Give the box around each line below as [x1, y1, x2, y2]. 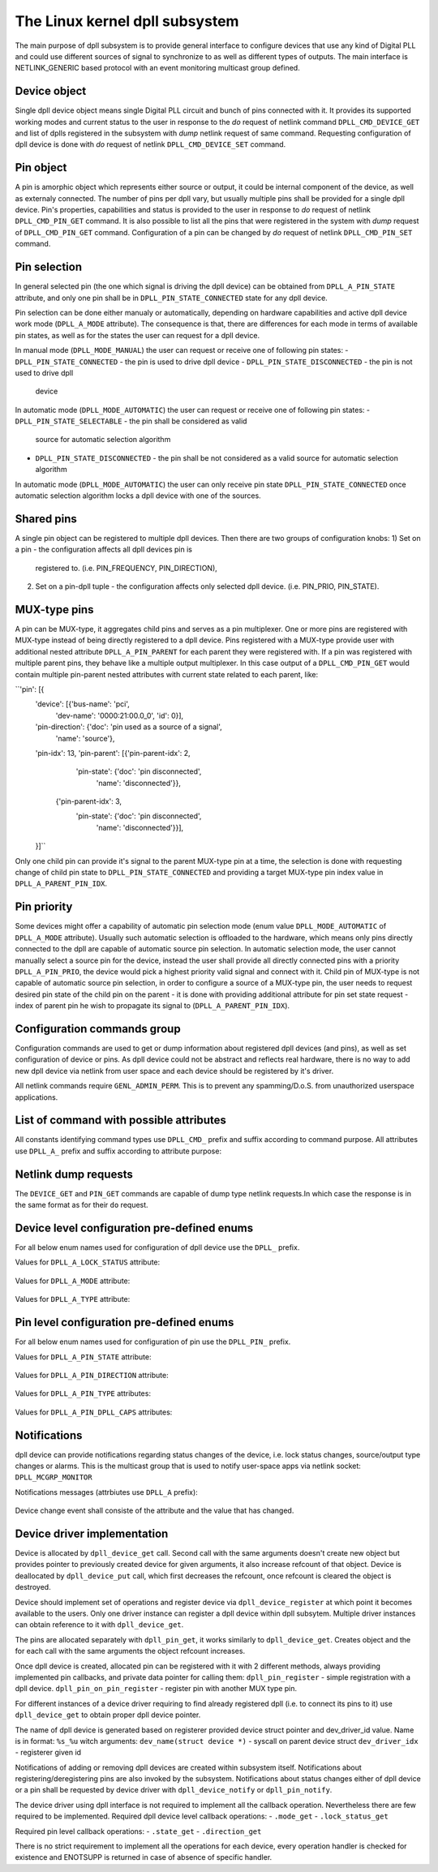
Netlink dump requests [15, 1167, 133, 1181]
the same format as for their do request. [15, 1200, 149, 1210]
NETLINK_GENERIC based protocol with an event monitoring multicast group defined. [15, 63, 300, 73]
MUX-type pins [15, 603, 94, 616]
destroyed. [15, 1582, 52, 1592]
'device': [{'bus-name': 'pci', [35, 699, 130, 709]
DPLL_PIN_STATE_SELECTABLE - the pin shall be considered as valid [15, 416, 247, 426]
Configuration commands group [15, 1022, 182, 1036]
